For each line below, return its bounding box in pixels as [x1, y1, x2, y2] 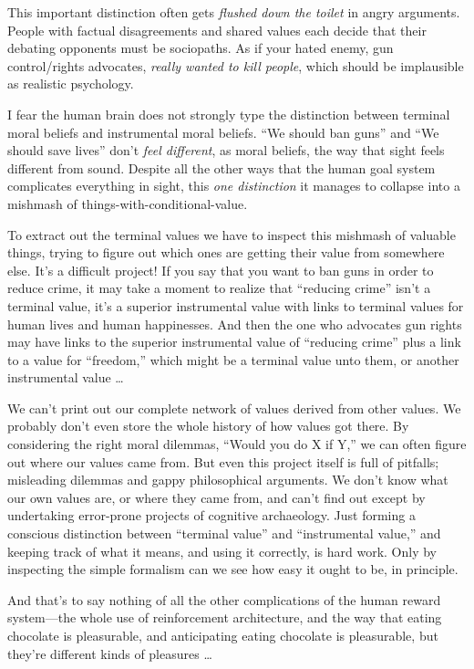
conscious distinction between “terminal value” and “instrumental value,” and [7, 524, 441, 543]
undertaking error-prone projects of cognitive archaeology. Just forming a [7, 506, 416, 525]
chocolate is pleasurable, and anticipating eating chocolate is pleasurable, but [7, 626, 438, 644]
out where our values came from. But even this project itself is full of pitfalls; [7, 452, 439, 471]
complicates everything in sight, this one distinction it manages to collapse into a [7, 176, 460, 195]
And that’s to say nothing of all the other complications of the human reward [7, 590, 441, 609]
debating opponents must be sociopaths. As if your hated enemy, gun [7, 38, 394, 57]
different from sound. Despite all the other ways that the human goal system [7, 158, 436, 177]
